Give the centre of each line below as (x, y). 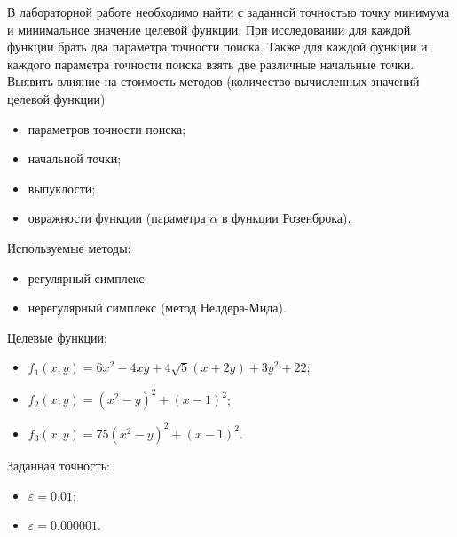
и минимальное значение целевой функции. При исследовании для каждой (209, 29)
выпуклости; (62, 188)
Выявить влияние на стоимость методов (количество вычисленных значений (213, 81)
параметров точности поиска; (107, 128)
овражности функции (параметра (117, 218)
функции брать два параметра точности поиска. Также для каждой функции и (217, 47)
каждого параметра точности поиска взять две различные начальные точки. (211, 63)
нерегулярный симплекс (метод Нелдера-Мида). (157, 308)
